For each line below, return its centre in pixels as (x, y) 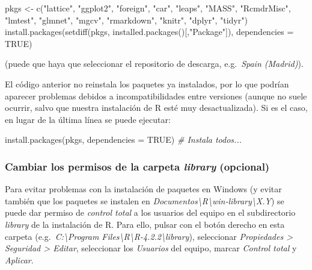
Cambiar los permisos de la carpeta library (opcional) (137, 166)
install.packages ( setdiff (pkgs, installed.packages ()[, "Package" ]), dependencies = (149, 32)
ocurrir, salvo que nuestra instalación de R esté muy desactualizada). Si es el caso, (156, 108)
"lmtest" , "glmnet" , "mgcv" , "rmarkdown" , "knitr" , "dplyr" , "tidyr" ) (126, 20)
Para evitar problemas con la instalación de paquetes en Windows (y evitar (143, 189)
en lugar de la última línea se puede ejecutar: (88, 119)
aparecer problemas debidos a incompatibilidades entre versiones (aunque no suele (156, 96)
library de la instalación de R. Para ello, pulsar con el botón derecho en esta (145, 224)
